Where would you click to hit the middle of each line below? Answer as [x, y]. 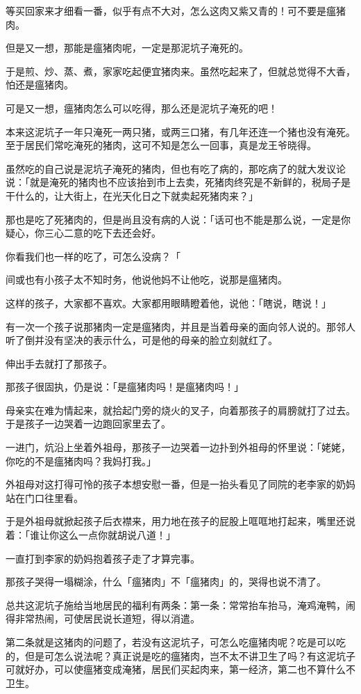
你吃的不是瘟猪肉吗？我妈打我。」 [81, 460]
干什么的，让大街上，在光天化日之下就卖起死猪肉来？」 [132, 195]
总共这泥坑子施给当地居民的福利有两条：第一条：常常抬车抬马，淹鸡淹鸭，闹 [180, 605]
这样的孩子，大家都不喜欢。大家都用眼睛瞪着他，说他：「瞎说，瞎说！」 [168, 302]
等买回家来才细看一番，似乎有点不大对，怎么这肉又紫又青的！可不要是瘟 [171, 10]
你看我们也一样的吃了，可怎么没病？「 [93, 256]
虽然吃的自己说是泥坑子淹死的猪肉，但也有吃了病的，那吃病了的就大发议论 [176, 168]
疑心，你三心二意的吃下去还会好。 [83, 233]
